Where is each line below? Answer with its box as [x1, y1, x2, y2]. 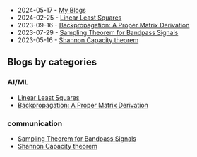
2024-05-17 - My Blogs [17, 6, 86, 14]
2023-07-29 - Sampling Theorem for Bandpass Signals [17, 28, 179, 37]
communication [7, 118, 63, 128]
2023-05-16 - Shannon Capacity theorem [17, 36, 139, 44]
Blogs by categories [7, 56, 97, 68]
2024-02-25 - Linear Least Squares [17, 13, 122, 22]
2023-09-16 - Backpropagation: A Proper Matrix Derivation [17, 21, 190, 29]
